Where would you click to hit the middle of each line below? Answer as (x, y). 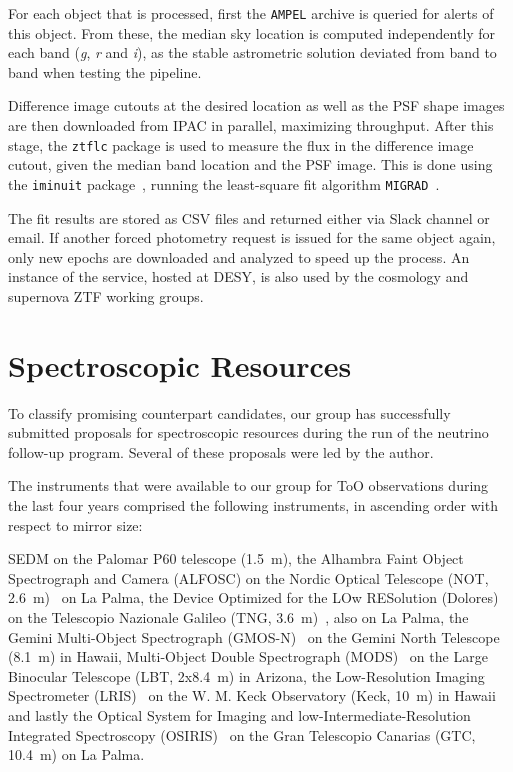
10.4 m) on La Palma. (76, 754)
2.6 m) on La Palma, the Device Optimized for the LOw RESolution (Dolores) (253, 597)
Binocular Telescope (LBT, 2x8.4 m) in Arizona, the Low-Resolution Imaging (246, 675)
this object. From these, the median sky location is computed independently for (252, 32)
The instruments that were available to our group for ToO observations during (248, 485)
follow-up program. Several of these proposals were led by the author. (221, 451)
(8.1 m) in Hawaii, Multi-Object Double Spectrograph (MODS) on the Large (248, 656)
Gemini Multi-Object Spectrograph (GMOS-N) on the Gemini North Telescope (254, 636)
